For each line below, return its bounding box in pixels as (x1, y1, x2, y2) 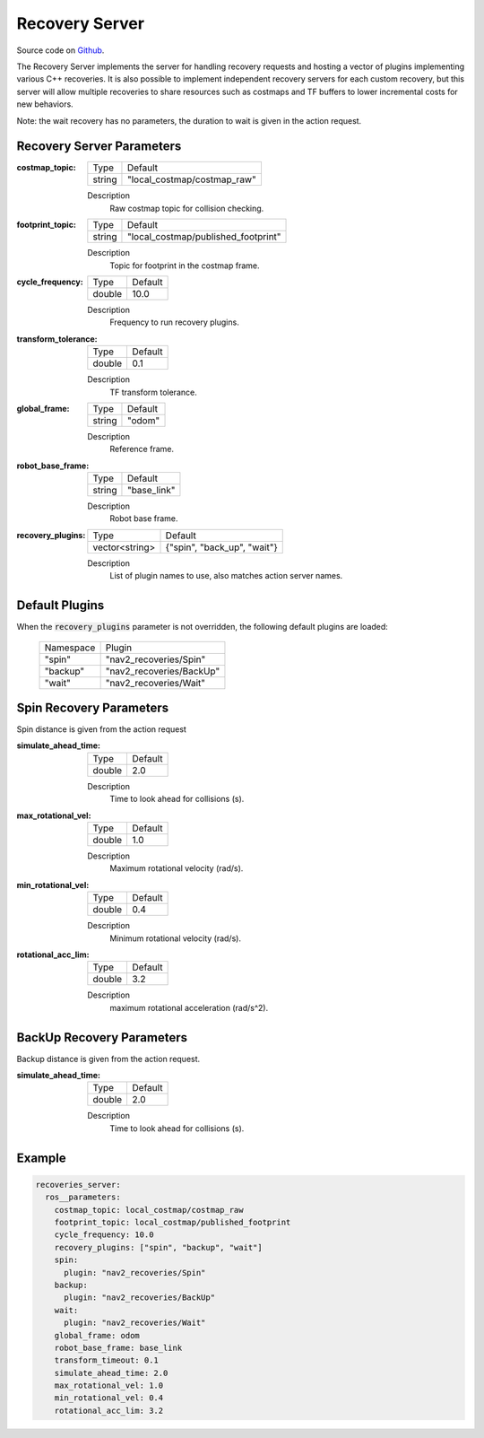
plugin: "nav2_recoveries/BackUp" (64, 1293, 215, 1303)
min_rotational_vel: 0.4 (54, 1393, 164, 1403)
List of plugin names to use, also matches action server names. (109, 571, 343, 581)
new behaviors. (16, 99, 73, 109)
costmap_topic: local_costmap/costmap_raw (54, 1205, 244, 1215)
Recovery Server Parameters (16, 139, 182, 154)
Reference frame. (109, 444, 175, 455)
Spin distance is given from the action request (16, 724, 187, 735)
